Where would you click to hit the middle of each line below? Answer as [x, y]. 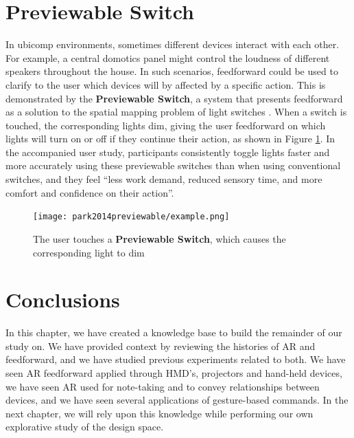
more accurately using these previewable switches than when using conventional [173, 165]
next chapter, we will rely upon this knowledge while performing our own [160, 413]
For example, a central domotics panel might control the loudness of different [168, 57]
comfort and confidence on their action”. [90, 192]
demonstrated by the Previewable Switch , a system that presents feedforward [174, 98]
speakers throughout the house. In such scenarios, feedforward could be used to [172, 71]
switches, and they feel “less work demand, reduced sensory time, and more [164, 179]
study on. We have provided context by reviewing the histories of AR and [161, 346]
